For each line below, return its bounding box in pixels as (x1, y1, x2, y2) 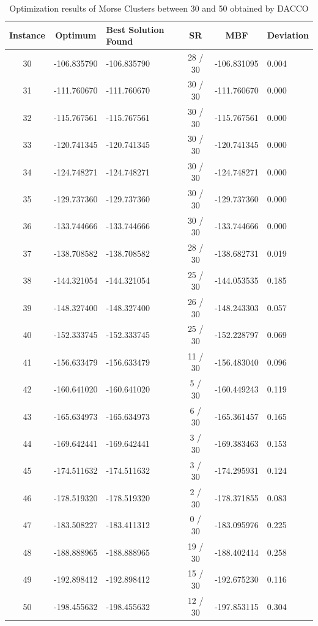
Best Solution (106, 23, 165, 35)
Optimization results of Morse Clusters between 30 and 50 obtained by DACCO (9, 2, 309, 14)
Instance (9, 29, 45, 42)
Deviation (267, 29, 309, 42)
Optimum (55, 29, 97, 42)
